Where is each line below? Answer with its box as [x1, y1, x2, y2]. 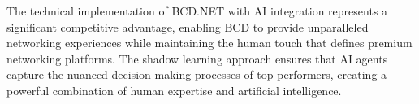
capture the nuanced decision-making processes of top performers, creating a [6, 66, 387, 83]
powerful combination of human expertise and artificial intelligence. [6, 81, 342, 98]
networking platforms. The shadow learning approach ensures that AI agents [6, 50, 388, 67]
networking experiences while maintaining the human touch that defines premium [6, 34, 413, 51]
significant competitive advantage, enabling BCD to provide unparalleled [6, 18, 369, 35]
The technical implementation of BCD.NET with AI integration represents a [6, 2, 388, 19]
